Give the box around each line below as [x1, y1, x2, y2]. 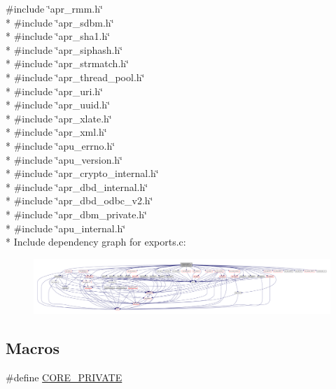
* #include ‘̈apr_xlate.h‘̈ [6, 111, 112, 125]
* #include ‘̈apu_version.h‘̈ [6, 152, 122, 167]
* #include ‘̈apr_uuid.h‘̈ [6, 97, 111, 112]
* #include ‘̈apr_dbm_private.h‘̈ [6, 206, 147, 221]
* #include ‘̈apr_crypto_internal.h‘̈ [6, 166, 159, 181]
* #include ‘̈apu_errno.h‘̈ [6, 138, 115, 153]
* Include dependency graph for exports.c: [6, 234, 186, 249]
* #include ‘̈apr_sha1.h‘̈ [6, 29, 111, 43]
